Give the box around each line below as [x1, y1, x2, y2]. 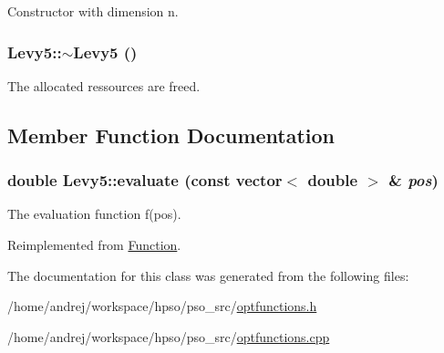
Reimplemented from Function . [7, 235, 181, 254]
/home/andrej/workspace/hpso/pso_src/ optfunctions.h [7, 296, 317, 316]
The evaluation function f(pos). [7, 204, 181, 223]
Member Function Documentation [7, 120, 336, 149]
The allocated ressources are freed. [7, 76, 201, 95]
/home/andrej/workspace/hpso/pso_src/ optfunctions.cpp [7, 327, 330, 346]
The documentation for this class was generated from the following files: [7, 265, 409, 285]
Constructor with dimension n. [7, 2, 179, 20]
